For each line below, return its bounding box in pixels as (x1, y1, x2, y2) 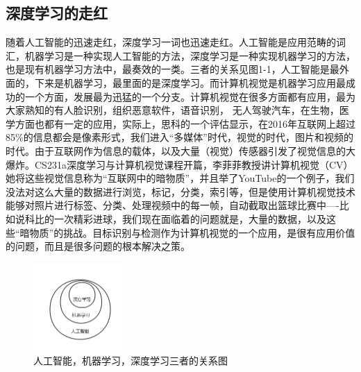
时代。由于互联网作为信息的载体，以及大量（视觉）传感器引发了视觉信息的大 (6, 143, 355, 158)
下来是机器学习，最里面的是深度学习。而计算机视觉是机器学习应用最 (34, 75, 346, 90)
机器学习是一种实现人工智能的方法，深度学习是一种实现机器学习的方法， (24, 48, 355, 62)
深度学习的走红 (6, 2, 108, 24)
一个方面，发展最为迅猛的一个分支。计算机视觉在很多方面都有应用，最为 (24, 89, 355, 103)
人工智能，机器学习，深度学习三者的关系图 (33, 353, 228, 367)
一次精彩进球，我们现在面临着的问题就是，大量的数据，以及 (53, 211, 326, 226)
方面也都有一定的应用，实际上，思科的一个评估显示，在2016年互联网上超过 (15, 116, 355, 130)
